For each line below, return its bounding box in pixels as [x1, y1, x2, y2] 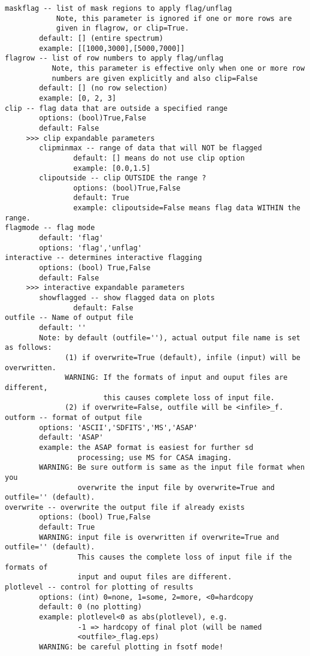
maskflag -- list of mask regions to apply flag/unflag [5, 4, 232, 13]
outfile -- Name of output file [5, 313, 133, 322]
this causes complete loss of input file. [103, 393, 275, 402]
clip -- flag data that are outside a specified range [5, 104, 228, 113]
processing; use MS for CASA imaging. [77, 453, 232, 462]
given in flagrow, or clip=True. [56, 24, 189, 33]
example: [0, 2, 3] [39, 93, 117, 102]
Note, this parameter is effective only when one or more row [51, 64, 305, 72]
